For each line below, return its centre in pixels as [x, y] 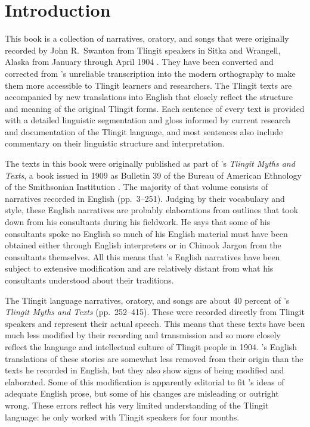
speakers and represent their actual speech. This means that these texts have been [155, 323]
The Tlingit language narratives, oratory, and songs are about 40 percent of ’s [147, 300]
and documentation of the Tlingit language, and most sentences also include [144, 131]
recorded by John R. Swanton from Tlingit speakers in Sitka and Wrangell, [143, 50]
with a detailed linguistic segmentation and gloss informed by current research [148, 120]
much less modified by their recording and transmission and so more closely [143, 335]
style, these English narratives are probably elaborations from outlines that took [152, 210]
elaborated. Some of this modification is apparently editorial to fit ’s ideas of [145, 381]
